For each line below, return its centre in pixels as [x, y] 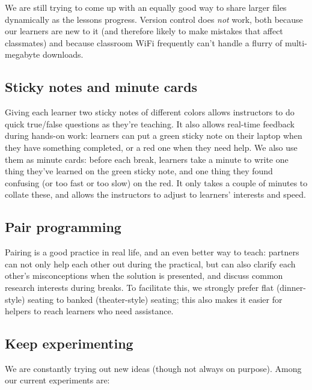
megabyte [23, 54]
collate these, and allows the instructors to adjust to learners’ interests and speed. [155, 194]
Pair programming [63, 227]
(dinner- [291, 287]
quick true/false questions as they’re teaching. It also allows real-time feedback [150, 123]
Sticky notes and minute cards [101, 87]
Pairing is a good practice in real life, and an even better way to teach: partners [152, 252]
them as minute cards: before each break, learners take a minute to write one [147, 159]
